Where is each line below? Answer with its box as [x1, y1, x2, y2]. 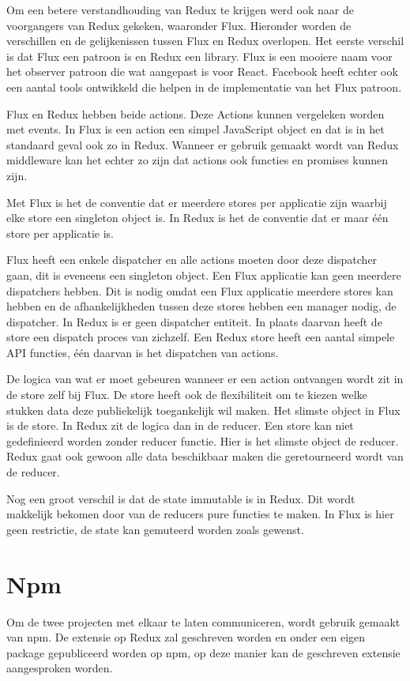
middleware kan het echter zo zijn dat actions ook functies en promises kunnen [6, 152, 389, 168]
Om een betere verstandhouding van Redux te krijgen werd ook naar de [6, 2, 354, 17]
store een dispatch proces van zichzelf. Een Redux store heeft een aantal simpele [6, 329, 395, 345]
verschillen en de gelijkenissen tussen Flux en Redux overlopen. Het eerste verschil [6, 32, 404, 49]
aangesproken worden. [6, 660, 113, 676]
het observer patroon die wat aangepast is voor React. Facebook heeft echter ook [6, 63, 398, 80]
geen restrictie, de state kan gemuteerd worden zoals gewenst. [6, 521, 304, 537]
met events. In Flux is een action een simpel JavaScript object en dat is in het [6, 121, 385, 137]
